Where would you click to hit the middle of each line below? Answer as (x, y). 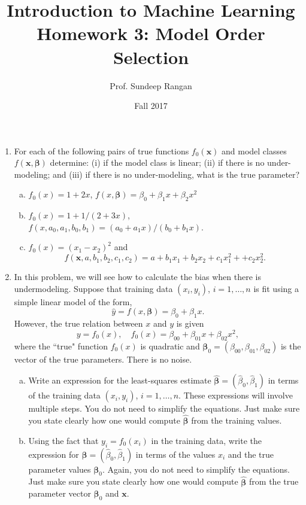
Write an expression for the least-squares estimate (120, 380)
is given (190, 323)
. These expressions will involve (236, 395)
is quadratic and (170, 346)
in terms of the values (175, 454)
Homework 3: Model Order (151, 33)
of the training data (64, 395)
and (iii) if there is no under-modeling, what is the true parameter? (176, 174)
